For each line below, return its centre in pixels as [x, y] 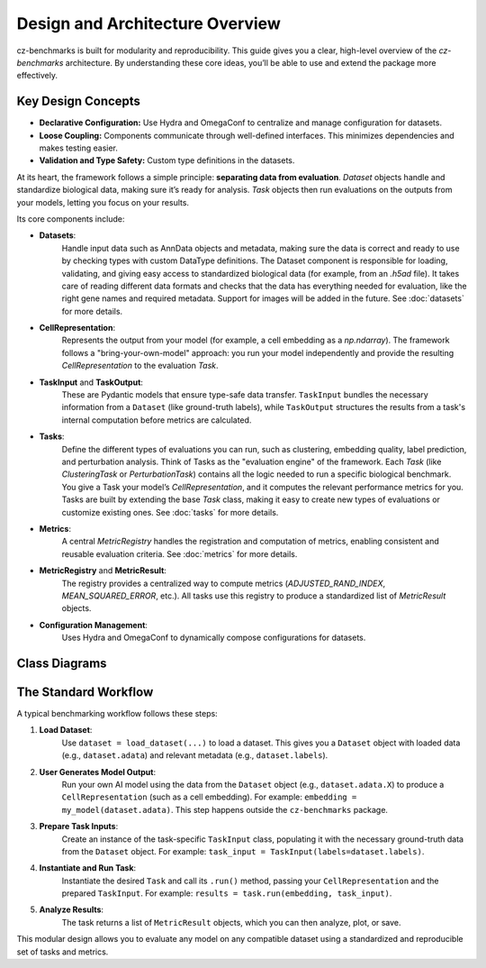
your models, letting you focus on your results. [103, 202]
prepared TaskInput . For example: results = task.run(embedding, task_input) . [227, 893]
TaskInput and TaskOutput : [91, 382]
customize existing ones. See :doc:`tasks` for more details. [170, 512]
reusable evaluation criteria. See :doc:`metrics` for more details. [180, 553]
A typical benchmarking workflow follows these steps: [117, 713]
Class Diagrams [62, 663]
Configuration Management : [94, 625]
